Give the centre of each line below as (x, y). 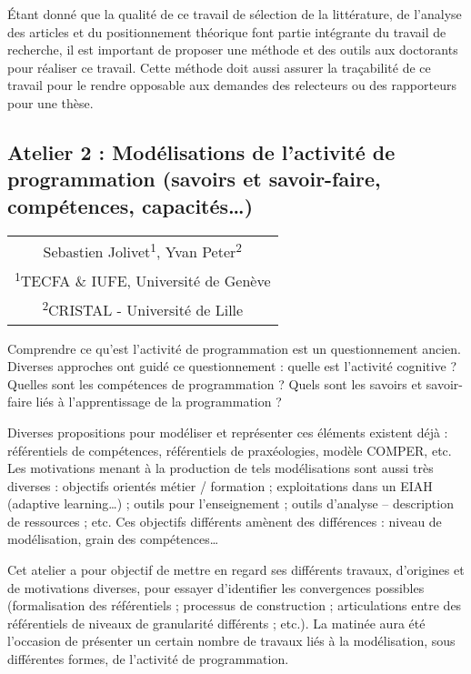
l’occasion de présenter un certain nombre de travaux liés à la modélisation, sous (231, 641)
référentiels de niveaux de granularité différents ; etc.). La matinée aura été (216, 623)
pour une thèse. (50, 102)
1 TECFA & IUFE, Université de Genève (143, 279)
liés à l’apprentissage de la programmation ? (159, 402)
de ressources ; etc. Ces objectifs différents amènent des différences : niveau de (225, 521)
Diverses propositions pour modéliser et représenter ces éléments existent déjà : (228, 432)
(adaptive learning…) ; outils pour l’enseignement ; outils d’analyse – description (230, 503)
